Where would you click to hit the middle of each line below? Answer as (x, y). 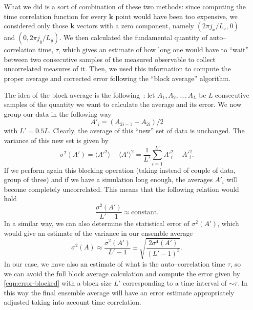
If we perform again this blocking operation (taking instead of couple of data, (120, 170)
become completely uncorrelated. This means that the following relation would (122, 189)
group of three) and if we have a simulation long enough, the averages (108, 179)
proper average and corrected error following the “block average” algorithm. (117, 78)
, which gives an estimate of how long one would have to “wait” (153, 50)
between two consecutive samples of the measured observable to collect (110, 59)
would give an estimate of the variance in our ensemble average (98, 233)
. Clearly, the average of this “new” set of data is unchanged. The (147, 131)
